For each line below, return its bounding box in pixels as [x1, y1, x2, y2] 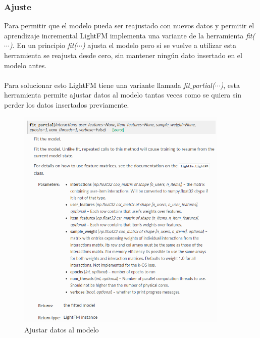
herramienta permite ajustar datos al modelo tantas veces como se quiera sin [4, 89, 241, 100]
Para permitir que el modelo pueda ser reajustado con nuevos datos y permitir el [4, 20, 254, 31]
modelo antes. [4, 60, 47, 70]
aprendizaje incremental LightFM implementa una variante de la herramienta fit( [4, 30, 255, 40]
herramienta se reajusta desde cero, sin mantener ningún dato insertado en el [4, 50, 242, 60]
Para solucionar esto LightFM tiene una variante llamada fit [4, 79, 190, 90]
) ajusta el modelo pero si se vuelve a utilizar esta [82, 40, 237, 51]
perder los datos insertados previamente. [4, 99, 129, 110]
